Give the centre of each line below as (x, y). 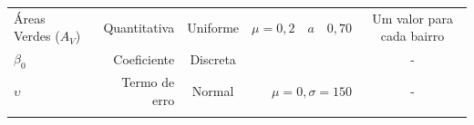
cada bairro (412, 36)
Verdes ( (37, 36)
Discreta (213, 58)
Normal (213, 91)
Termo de (148, 82)
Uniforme (213, 27)
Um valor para (412, 18)
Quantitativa (139, 27)
